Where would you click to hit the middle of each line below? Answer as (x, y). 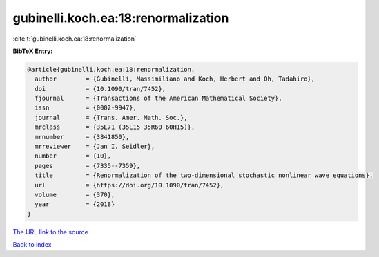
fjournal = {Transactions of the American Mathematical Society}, (158, 99)
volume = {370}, (75, 195)
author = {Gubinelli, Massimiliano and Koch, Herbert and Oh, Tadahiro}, (175, 79)
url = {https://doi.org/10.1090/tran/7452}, (129, 185)
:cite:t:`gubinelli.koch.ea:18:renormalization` (75, 39)
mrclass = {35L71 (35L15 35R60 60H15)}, (115, 127)
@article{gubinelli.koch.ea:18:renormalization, (111, 69)
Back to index (32, 245)
